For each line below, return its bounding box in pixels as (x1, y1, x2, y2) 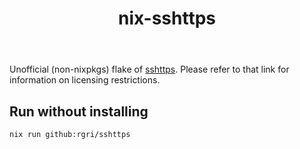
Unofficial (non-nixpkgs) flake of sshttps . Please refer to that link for (9, 63, 290, 76)
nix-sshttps (117, 7, 217, 30)
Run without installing (9, 103, 149, 120)
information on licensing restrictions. (9, 74, 161, 86)
